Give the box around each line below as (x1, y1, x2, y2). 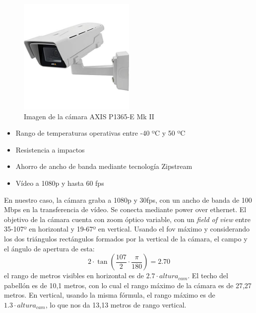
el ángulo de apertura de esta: (4, 243, 95, 253)
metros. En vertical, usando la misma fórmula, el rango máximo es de (4, 290, 215, 300)
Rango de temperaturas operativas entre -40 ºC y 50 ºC (15, 128, 186, 138)
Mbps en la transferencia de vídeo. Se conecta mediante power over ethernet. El (4, 204, 247, 215)
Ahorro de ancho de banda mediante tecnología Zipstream (15, 161, 192, 171)
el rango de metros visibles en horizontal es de (4, 270, 144, 281)
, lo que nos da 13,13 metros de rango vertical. (45, 299, 187, 310)
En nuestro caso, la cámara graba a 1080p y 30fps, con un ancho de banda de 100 (4, 194, 252, 205)
